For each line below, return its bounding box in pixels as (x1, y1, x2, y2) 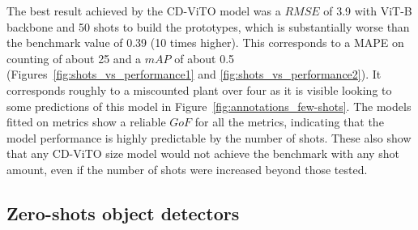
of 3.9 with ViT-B (323, 2, 412, 19)
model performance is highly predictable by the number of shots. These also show (6, 129, 412, 146)
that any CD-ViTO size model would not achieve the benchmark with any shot (6, 145, 399, 162)
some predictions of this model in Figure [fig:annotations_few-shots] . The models (6, 97, 412, 114)
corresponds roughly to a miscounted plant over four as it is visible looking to (6, 81, 392, 98)
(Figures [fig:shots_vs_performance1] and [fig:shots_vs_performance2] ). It (6, 66, 382, 83)
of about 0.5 (174, 49, 235, 66)
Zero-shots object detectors (6, 200, 240, 225)
